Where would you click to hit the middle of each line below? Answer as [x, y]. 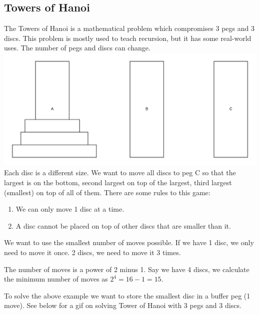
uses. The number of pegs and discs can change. [77, 48]
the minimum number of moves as [56, 279]
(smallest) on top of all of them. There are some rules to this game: [107, 192]
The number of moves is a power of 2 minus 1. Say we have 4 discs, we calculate [127, 269]
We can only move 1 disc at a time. [70, 209]
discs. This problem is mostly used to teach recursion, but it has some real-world [128, 38]
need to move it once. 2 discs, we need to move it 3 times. [92, 252]
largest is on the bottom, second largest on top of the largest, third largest [118, 182]
